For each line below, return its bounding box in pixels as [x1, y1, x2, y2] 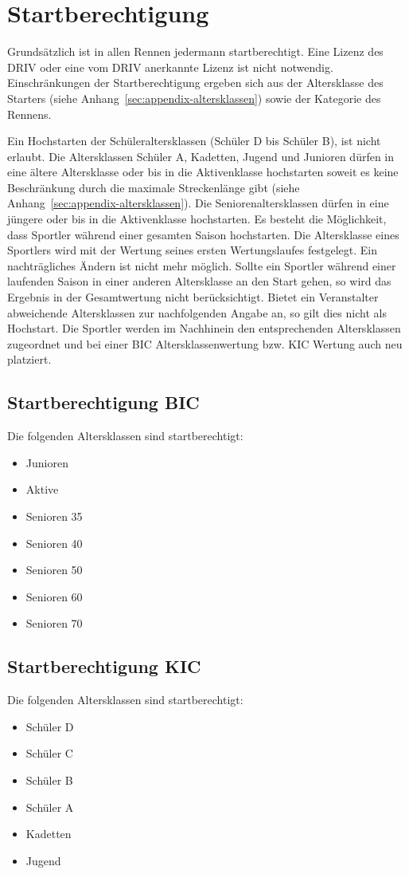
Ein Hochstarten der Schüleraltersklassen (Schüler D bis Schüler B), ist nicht [7, 132, 381, 149]
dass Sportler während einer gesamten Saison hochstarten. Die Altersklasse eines [7, 226, 399, 242]
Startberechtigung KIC [7, 654, 201, 679]
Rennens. [7, 105, 52, 122]
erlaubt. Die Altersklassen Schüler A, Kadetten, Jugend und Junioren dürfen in [7, 148, 395, 164]
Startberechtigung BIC [7, 390, 200, 415]
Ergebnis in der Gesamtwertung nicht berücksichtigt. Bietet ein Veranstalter [7, 289, 379, 305]
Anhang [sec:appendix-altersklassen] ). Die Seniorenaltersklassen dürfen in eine [7, 195, 389, 211]
